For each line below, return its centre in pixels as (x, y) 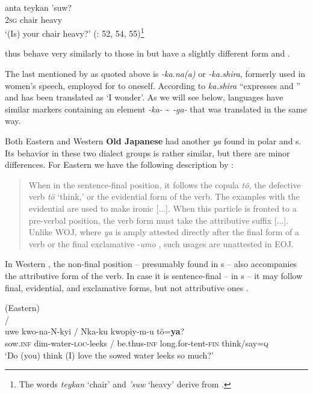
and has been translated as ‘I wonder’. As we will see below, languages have (144, 97)
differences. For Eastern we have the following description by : (119, 165)
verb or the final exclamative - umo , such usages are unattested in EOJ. (161, 243)
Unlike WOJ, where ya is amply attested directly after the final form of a (164, 232)
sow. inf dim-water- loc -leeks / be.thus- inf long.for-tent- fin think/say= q (137, 343)
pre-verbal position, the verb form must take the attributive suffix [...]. (159, 220)
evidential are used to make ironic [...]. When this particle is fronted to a (163, 208)
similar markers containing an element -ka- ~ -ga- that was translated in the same (156, 109)
